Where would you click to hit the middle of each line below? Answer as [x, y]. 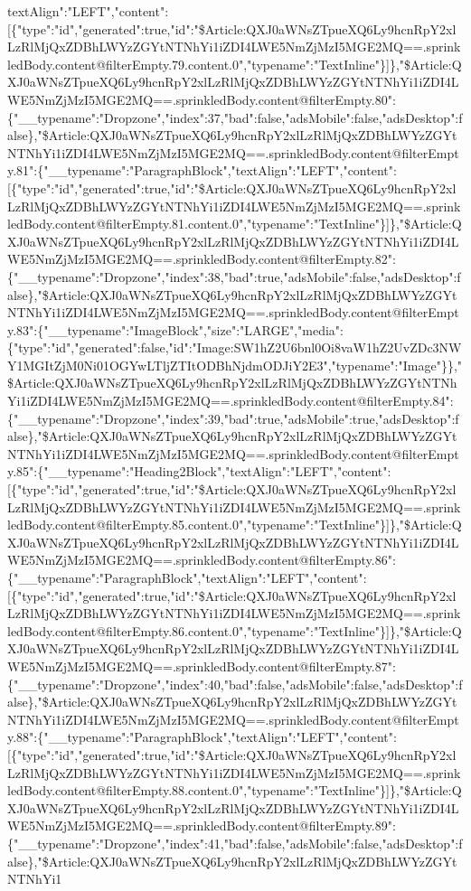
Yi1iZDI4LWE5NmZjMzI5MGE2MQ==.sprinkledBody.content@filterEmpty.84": [231, 401]
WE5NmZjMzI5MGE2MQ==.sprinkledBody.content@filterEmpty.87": [202, 666]
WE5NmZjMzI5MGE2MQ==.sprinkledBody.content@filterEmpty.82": [202, 259]
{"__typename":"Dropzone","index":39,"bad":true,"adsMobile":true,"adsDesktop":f [233, 418]
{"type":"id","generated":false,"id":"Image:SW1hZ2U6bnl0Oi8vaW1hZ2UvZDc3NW [235, 347]
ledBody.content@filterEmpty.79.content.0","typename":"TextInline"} [197, 64]
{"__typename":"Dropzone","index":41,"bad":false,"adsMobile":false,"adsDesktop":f [235, 843]
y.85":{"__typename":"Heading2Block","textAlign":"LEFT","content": [199, 471]
